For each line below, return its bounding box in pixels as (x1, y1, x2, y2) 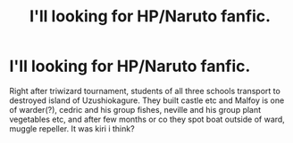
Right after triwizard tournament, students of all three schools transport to (9, 85, 281, 96)
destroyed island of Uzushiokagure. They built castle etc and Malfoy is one (9, 95, 285, 106)
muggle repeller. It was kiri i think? (9, 123, 136, 134)
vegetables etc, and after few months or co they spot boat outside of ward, (9, 114, 286, 124)
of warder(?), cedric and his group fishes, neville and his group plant (9, 104, 262, 115)
